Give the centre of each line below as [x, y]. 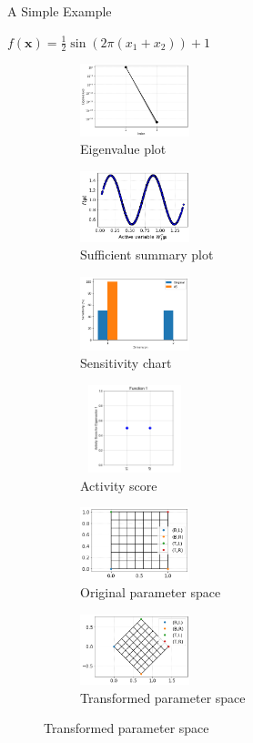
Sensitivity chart [126, 363]
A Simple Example [60, 11]
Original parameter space [151, 592]
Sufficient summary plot [147, 254]
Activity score [119, 485]
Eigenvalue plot [123, 149]
